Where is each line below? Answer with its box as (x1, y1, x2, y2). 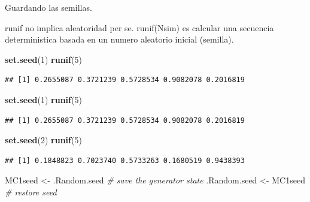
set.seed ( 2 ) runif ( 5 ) (5, 134, 82, 146)
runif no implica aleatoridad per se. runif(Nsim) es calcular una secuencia (5, 21, 274, 34)
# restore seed (5, 185, 57, 198)
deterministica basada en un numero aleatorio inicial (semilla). (5, 33, 234, 46)
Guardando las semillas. (5, 1, 92, 13)
